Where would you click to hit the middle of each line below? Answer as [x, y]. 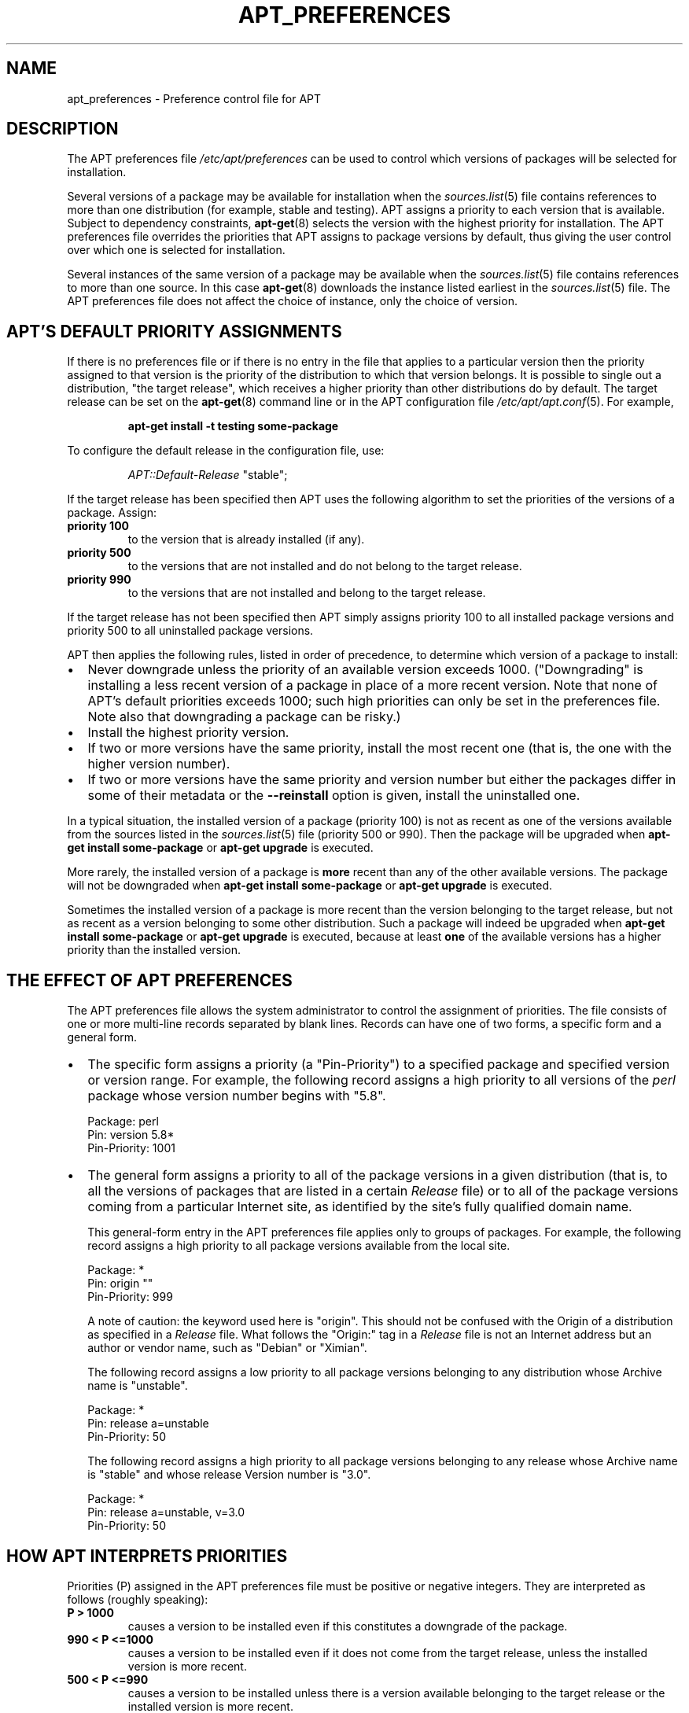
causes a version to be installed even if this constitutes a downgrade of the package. [348, 1626]
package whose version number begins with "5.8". [237, 1096]
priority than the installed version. [154, 950]
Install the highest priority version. [188, 733]
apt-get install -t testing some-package [233, 426]
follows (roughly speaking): [138, 1599]
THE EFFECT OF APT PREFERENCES [149, 980]
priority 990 [99, 580]
